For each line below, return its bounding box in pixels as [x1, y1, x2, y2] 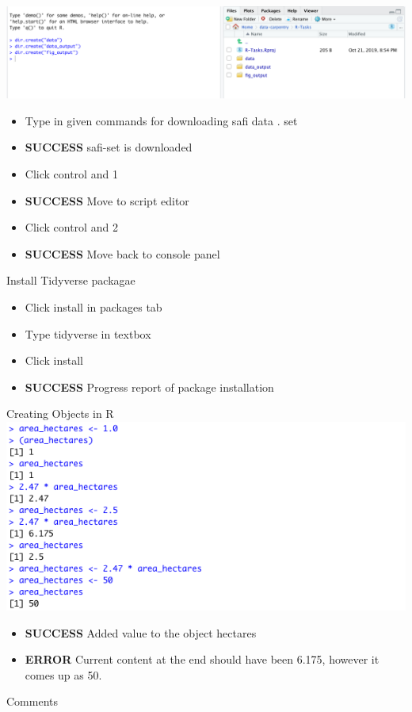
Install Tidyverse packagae [6, 272, 135, 289]
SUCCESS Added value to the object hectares [25, 624, 257, 641]
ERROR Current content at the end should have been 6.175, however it [25, 651, 380, 668]
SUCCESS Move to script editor [25, 192, 189, 209]
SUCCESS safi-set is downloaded [25, 139, 193, 155]
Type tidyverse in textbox [25, 325, 151, 342]
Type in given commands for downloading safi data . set [25, 112, 298, 128]
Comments [6, 693, 59, 710]
